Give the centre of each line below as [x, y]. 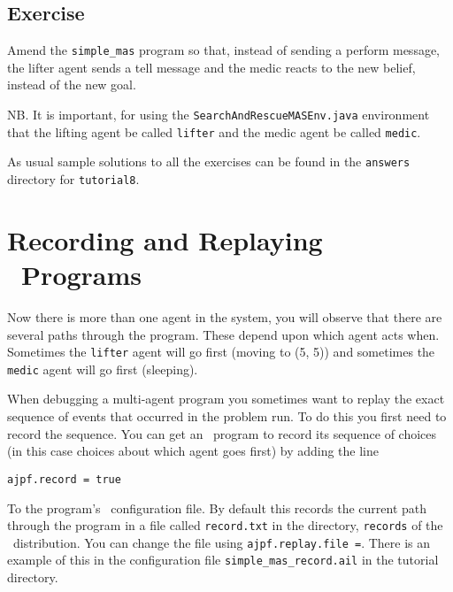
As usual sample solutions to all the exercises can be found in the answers [209, 161]
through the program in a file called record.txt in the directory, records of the [225, 525]
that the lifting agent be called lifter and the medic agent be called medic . [214, 131]
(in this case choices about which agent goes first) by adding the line [193, 451]
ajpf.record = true [64, 479]
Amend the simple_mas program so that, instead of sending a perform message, [224, 50]
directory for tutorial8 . [73, 179]
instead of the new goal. [72, 85]
